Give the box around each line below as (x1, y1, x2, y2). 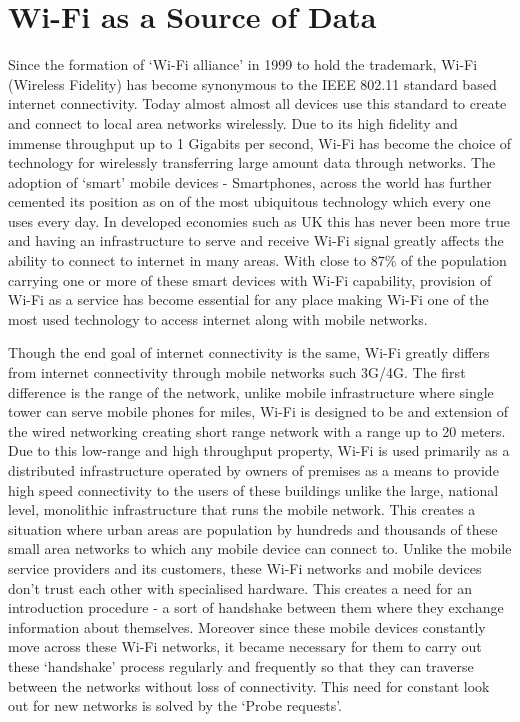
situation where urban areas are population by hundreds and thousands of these (8, 518, 498, 539)
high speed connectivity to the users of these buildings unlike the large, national (8, 479, 499, 500)
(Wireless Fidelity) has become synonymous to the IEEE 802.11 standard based (8, 73, 497, 94)
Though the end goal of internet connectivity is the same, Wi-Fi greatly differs (8, 342, 490, 363)
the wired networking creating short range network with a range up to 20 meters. (8, 420, 506, 441)
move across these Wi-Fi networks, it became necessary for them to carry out (8, 636, 482, 657)
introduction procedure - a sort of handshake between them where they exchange (8, 597, 504, 618)
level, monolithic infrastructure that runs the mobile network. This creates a (8, 499, 476, 520)
